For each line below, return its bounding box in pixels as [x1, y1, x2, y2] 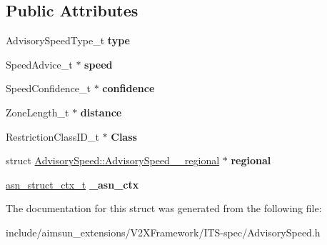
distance [80, 104, 122, 119]
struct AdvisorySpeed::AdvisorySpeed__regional [6, 153, 220, 168]
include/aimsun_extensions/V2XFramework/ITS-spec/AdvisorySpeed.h [6, 224, 321, 239]
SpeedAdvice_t [6, 56, 73, 71]
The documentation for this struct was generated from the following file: [6, 201, 322, 216]
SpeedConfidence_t [6, 81, 91, 96]
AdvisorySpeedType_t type [6, 33, 130, 48]
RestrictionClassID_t [6, 129, 99, 144]
